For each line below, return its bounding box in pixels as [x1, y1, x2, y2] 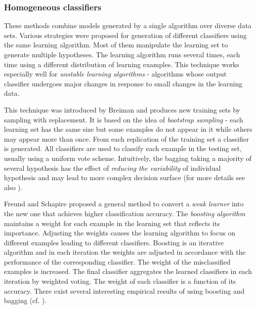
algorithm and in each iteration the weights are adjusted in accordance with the [4, 247, 246, 257]
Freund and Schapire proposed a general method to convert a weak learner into [4, 198, 244, 209]
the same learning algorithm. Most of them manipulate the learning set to [4, 39, 228, 50]
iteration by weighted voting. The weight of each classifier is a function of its [4, 276, 236, 286]
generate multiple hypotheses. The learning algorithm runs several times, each [4, 49, 240, 59]
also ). [4, 182, 23, 192]
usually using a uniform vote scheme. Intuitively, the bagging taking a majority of [4, 153, 252, 163]
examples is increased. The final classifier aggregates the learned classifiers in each [4, 266, 252, 276]
